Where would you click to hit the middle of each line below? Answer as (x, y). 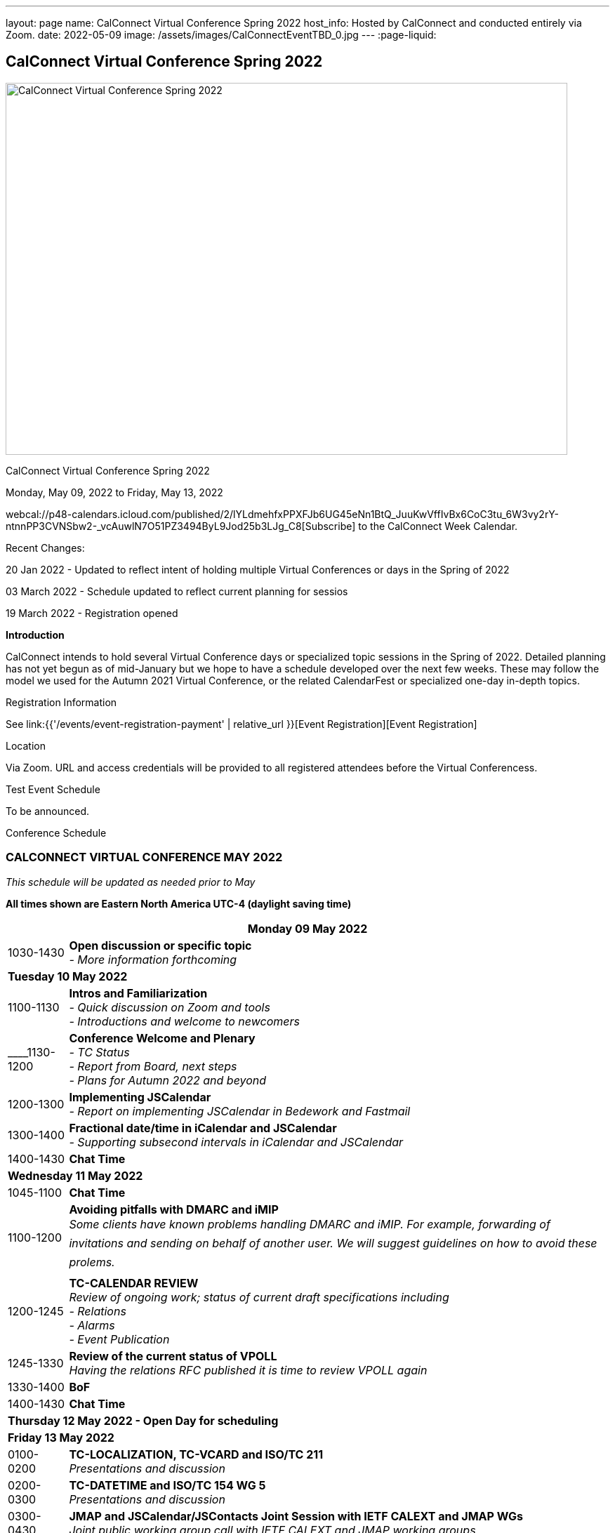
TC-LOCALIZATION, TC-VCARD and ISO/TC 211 (196, 1454)
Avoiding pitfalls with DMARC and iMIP (174, 1209)
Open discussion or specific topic (160, 945)
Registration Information (61, 702)
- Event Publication (119, 1339)
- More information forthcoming (153, 959)
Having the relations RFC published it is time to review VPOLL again (248, 1370)
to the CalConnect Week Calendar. (438, 526)
